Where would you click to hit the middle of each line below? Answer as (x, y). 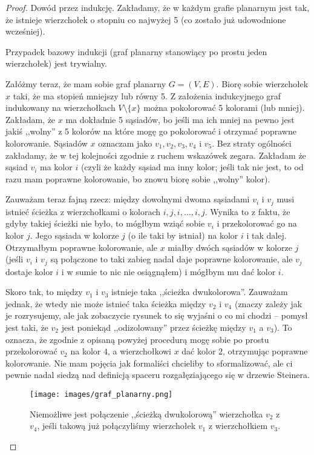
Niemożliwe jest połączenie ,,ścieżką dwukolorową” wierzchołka (146, 413)
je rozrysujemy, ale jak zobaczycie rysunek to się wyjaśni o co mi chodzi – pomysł (157, 315)
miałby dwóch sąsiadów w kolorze (230, 247)
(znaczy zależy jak (268, 303)
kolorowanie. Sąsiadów (47, 143)
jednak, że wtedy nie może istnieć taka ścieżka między (106, 303)
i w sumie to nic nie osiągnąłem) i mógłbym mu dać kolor (168, 271)
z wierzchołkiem (238, 426)
